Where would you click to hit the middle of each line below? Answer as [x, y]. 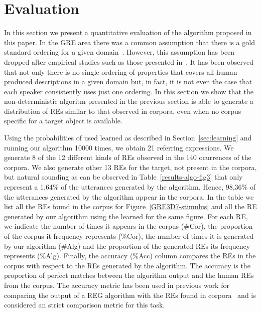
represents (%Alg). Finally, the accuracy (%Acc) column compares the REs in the [130, 256]
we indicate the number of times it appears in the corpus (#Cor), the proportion [128, 226]
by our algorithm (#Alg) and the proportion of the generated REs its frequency [127, 246]
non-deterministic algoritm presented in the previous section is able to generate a [129, 101]
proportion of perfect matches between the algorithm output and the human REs [129, 275]
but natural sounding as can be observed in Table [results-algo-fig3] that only [123, 177]
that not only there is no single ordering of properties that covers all [109, 71]
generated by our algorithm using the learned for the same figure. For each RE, [126, 216]
